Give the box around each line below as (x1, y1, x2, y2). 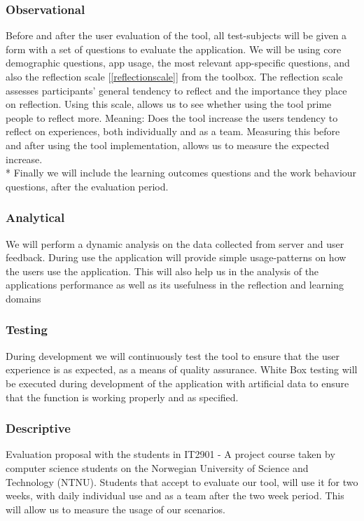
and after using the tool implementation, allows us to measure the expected (6, 137, 330, 152)
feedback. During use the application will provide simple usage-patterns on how (6, 250, 346, 265)
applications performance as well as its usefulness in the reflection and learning (6, 277, 344, 292)
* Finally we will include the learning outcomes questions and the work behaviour (6, 165, 357, 180)
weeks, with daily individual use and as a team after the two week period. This (6, 488, 344, 503)
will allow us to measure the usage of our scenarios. (6, 501, 225, 516)
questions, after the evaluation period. (6, 179, 169, 193)
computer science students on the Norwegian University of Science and (6, 460, 309, 475)
